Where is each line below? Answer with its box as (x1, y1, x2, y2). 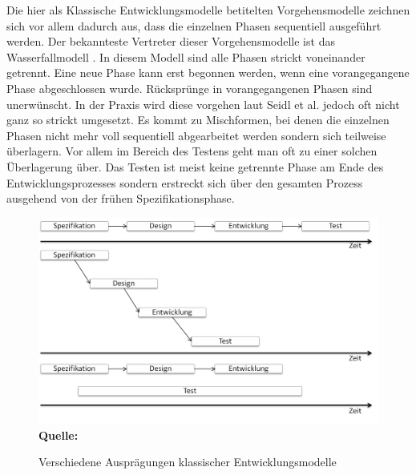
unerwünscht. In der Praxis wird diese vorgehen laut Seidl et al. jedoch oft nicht (6, 95, 400, 112)
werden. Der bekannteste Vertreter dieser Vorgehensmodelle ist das (6, 33, 335, 50)
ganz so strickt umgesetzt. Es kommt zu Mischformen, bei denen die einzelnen (6, 111, 390, 128)
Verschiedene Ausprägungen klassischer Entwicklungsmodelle (38, 453, 337, 470)
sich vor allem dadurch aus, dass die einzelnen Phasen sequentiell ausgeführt (6, 17, 382, 34)
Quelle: (38, 426, 79, 443)
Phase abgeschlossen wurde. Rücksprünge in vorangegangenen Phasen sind (6, 79, 373, 96)
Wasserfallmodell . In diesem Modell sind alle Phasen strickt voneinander (6, 48, 366, 65)
